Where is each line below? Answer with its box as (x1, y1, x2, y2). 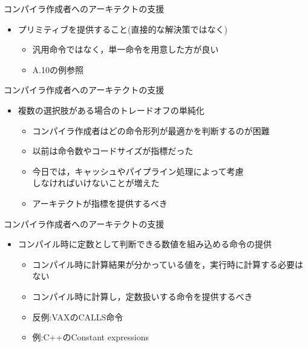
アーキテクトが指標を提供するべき (32, 196, 168, 209)
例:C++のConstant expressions (32, 331, 149, 343)
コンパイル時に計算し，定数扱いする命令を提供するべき (32, 290, 253, 302)
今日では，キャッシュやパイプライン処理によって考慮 (32, 164, 244, 177)
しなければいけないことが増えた (32, 177, 160, 189)
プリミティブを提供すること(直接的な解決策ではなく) (18, 22, 228, 35)
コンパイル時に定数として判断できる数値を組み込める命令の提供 (18, 238, 272, 250)
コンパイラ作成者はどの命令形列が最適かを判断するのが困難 (32, 124, 270, 137)
